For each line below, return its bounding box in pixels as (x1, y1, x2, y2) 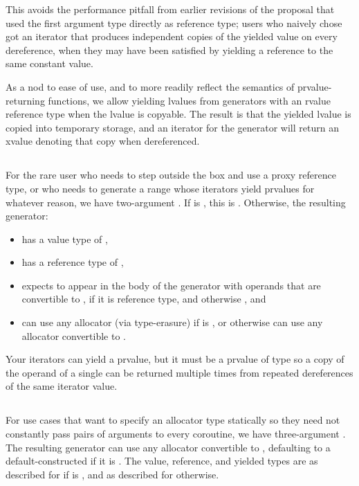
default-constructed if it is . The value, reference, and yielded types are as (6, 453, 318, 468)
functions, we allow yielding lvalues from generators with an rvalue (48, 93, 331, 107)
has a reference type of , (21, 255, 124, 269)
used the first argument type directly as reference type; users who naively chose (6, 15, 342, 30)
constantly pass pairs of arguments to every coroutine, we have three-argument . (6, 426, 346, 441)
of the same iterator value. (6, 379, 118, 393)
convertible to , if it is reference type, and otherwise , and (21, 291, 266, 306)
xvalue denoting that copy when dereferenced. (6, 134, 200, 148)
